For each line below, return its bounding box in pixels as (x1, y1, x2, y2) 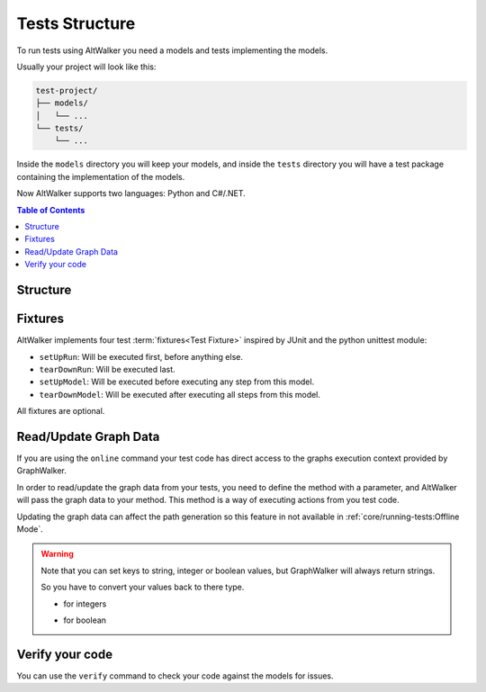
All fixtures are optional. (16, 406, 105, 417)
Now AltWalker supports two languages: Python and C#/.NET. (16, 188, 247, 199)
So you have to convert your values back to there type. (40, 581, 245, 593)
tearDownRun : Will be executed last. (39, 364, 175, 374)
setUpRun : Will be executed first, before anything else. (39, 351, 243, 362)
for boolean (63, 615, 107, 625)
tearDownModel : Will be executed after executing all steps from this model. (39, 389, 321, 400)
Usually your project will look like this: (16, 61, 157, 72)
